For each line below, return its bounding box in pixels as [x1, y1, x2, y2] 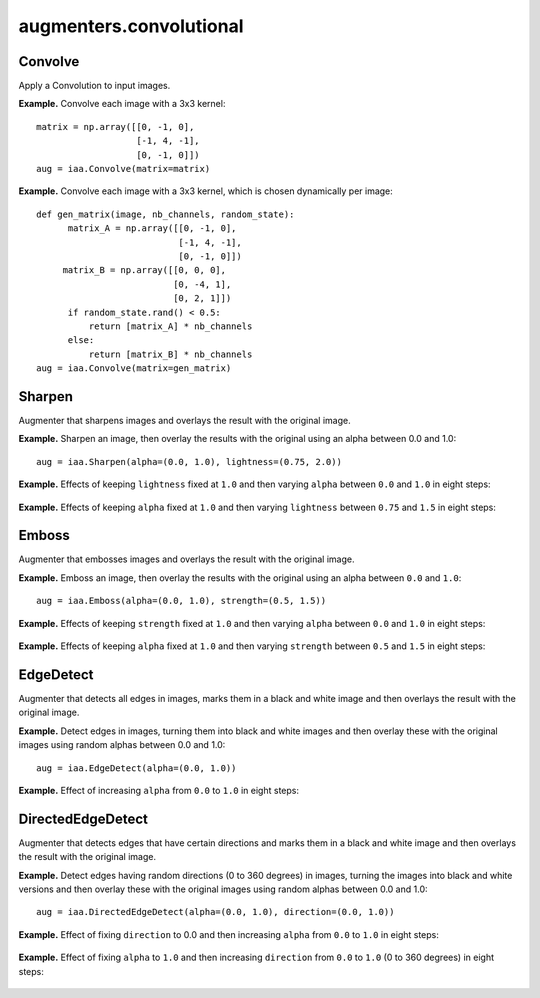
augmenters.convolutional [18, 15, 244, 37]
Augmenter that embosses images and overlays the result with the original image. [18, 553, 355, 565]
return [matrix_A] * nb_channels [88, 320, 253, 332]
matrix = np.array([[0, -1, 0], [36, 121, 195, 132]
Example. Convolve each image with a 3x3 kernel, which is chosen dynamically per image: [18, 185, 394, 197]
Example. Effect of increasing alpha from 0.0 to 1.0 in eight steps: [18, 784, 300, 796]
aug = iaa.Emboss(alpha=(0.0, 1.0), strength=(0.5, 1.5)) [36, 595, 327, 607]
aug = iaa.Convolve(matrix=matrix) [36, 163, 211, 175]
